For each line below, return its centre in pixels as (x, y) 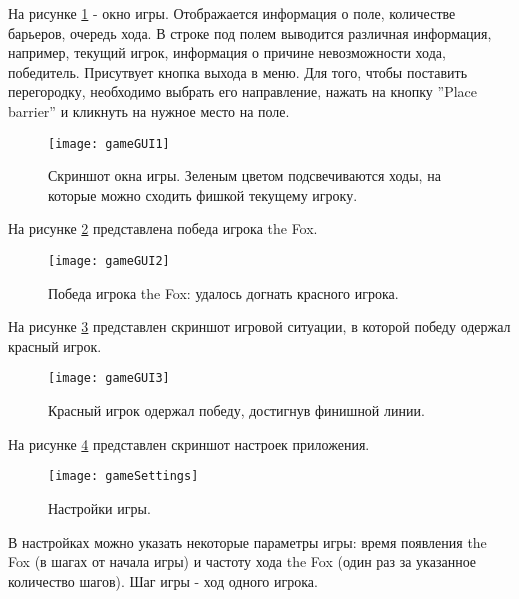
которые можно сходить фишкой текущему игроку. (203, 194)
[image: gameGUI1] (109, 143)
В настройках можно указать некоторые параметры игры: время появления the (247, 541)
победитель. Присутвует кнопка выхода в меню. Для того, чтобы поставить (238, 71)
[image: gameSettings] (123, 476)
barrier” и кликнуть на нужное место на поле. (149, 110)
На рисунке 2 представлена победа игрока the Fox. (163, 228)
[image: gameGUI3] (109, 378)
